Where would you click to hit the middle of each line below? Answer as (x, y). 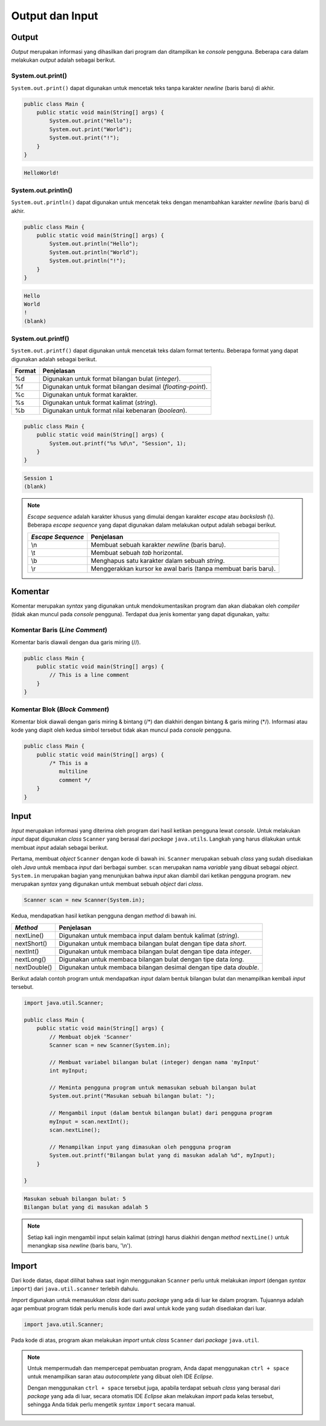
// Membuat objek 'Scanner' (91, 1037)
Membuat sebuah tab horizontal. (137, 553)
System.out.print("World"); (91, 129)
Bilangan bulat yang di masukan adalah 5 (86, 1207)
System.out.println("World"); (94, 252)
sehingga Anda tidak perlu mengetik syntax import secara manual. (111, 1405)
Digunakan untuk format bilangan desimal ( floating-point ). (125, 387)
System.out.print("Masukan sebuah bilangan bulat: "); (132, 1096)
